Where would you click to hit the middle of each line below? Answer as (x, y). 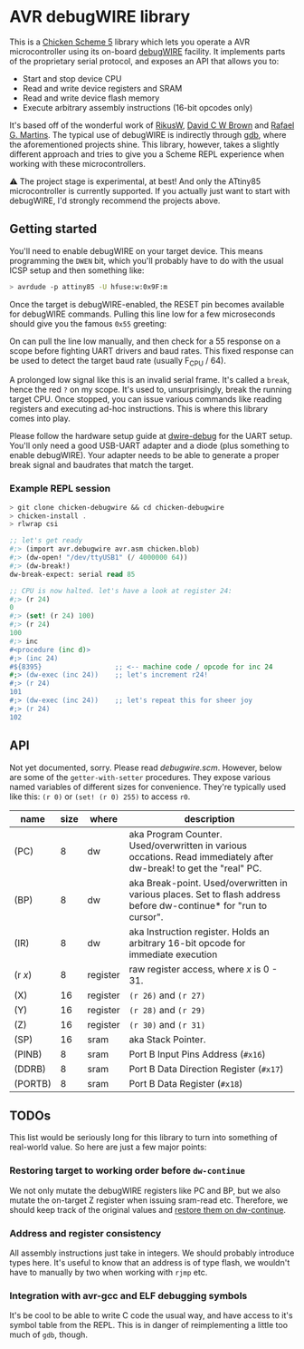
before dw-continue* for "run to (198, 905)
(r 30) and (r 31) (167, 1024)
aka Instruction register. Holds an (199, 932)
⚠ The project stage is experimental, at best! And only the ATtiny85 (135, 181)
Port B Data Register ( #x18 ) (186, 1083)
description (209, 818)
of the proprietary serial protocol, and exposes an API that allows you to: (144, 61)
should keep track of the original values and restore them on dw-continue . (148, 1209)
